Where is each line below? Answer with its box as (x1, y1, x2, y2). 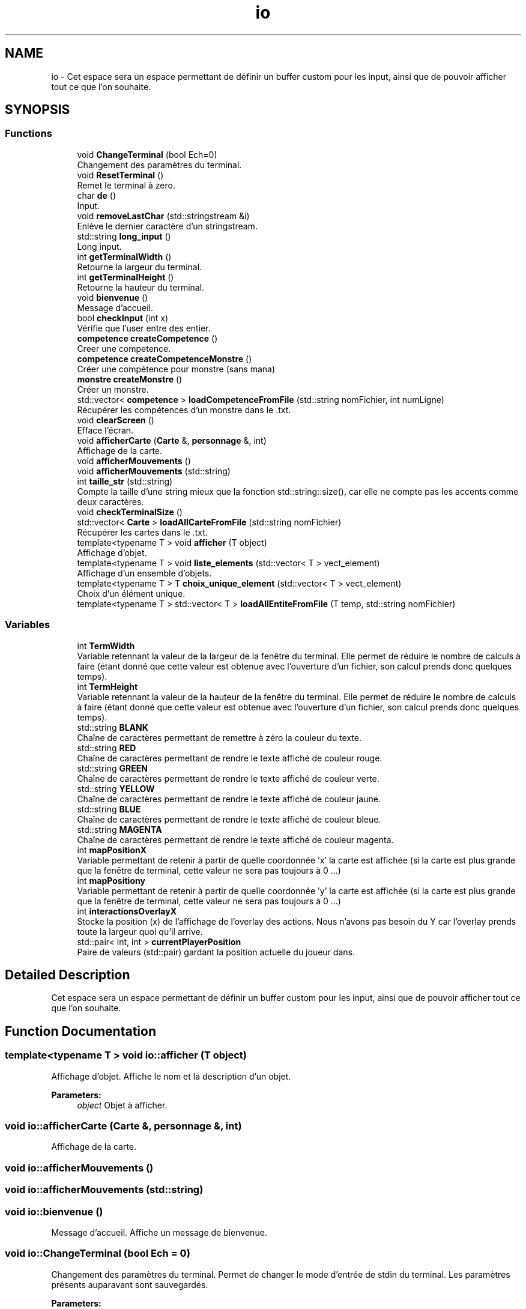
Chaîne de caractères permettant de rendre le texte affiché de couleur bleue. (77, 814, 381, 824)
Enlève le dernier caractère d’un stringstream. (77, 220, 258, 231)
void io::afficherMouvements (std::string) (5, 1184, 204, 1196)
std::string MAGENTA (77, 824, 162, 835)
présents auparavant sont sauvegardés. (51, 1279, 208, 1290)
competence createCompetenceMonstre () (77, 353, 252, 364)
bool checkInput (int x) (77, 312, 169, 323)
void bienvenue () (77, 292, 148, 303)
